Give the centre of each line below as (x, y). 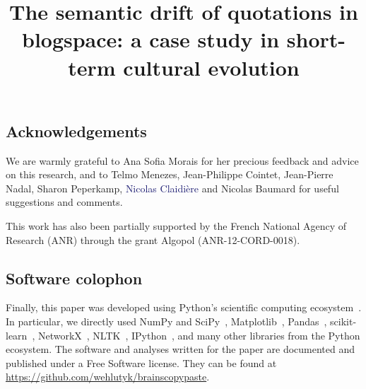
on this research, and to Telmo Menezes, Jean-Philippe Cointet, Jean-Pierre (170, 174)
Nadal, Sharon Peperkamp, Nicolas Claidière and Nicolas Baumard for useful (172, 188)
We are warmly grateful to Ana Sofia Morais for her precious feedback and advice (182, 160)
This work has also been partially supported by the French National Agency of (176, 225)
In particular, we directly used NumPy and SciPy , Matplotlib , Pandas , (166, 321)
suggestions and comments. (64, 202)
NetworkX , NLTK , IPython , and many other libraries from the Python (199, 335)
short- (316, 39)
